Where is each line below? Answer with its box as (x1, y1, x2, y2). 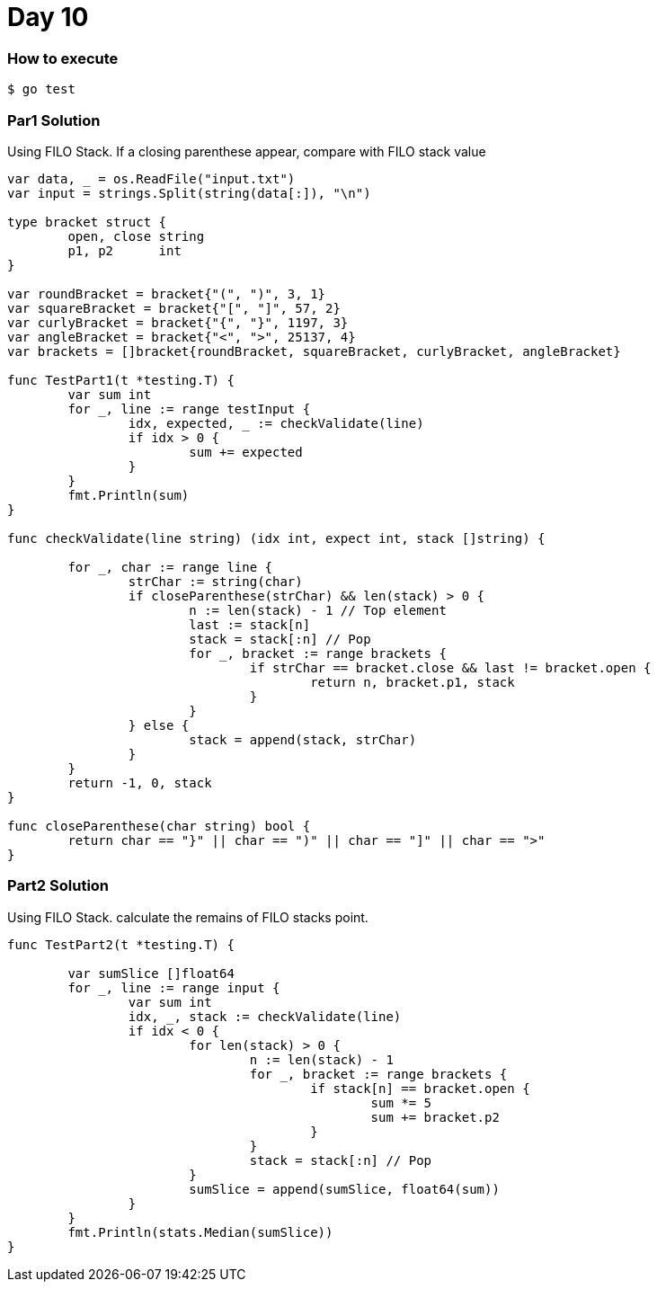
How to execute (7, 49, 119, 67)
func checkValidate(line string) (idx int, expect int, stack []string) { (7, 530, 546, 546)
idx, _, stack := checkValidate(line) (128, 1009, 402, 1024)
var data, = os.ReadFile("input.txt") (7, 171, 296, 186)
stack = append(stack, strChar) (189, 732, 417, 747)
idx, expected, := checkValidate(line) (128, 415, 424, 431)
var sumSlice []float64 (67, 965, 235, 981)
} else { (128, 717, 190, 733)
